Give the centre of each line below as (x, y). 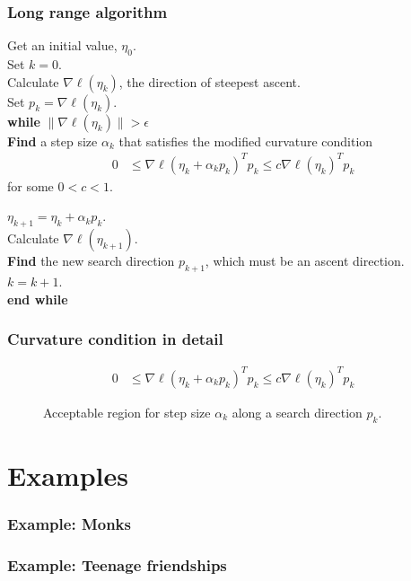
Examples (68, 475)
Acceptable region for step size (127, 412)
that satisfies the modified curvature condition (246, 141)
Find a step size (52, 141)
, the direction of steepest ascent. (210, 81)
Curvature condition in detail (115, 339)
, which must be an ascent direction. (305, 261)
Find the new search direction (91, 261)
